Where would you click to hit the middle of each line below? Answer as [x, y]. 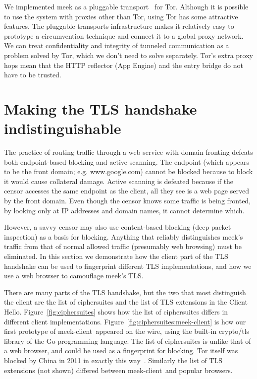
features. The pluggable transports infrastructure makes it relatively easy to [119, 26]
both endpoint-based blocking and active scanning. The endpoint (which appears [127, 161]
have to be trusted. [33, 75]
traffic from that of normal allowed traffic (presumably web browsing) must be [123, 246]
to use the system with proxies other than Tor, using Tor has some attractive [121, 16]
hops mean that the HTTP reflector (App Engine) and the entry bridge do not [124, 65]
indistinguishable [63, 128]
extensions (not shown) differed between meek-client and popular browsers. [118, 370]
